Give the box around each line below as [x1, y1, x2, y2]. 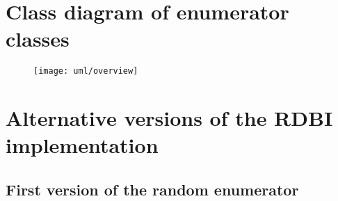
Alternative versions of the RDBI [6, 104, 333, 132]
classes [6, 24, 70, 53]
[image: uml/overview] [33, 66, 138, 77]
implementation [6, 131, 159, 159]
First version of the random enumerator [6, 178, 299, 200]
